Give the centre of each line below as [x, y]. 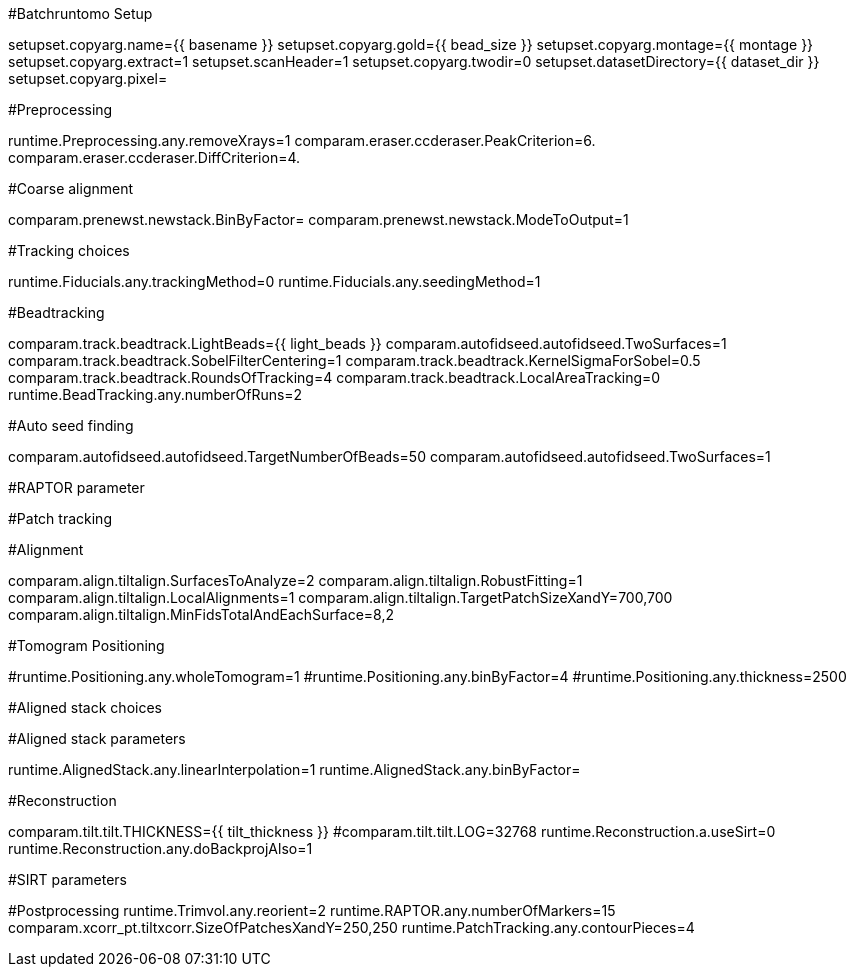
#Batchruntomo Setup [80, 13]
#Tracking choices [69, 250]
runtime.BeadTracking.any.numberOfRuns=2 [155, 394]
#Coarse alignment [71, 188]
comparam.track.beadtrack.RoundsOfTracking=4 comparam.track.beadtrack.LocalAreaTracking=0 [334, 377]
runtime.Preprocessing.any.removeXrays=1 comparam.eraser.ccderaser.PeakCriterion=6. [302, 140]
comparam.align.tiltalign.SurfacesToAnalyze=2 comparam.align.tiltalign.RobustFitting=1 [295, 580]
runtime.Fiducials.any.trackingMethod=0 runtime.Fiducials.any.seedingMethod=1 [274, 281]
